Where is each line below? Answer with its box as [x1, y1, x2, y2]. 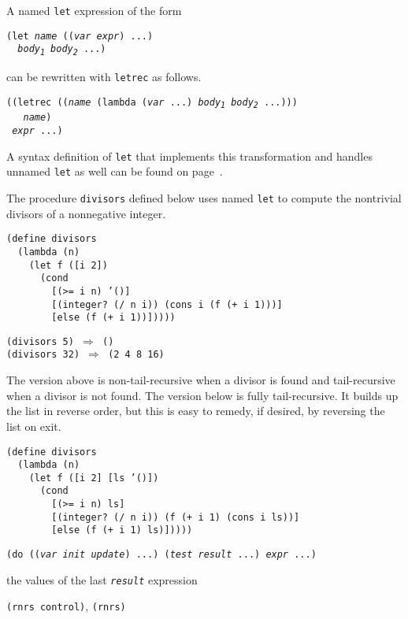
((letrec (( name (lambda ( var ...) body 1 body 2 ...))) [6, 96, 298, 110]
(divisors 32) [6, 349, 80, 361]
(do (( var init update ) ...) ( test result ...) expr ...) [6, 549, 317, 561]
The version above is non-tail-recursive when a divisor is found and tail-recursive [6, 372, 395, 388]
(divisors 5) [6, 335, 74, 347]
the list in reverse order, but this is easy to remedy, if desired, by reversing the [6, 402, 385, 419]
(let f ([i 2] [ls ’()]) [28, 472, 159, 484]
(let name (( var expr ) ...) [6, 30, 154, 42]
